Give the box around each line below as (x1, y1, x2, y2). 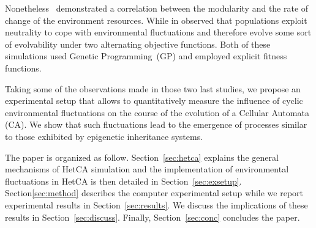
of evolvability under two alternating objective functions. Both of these (5, 37, 271, 50)
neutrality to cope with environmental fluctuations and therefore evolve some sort (5, 26, 312, 39)
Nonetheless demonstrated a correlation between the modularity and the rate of (5, 2, 309, 14)
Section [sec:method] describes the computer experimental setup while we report (5, 186, 303, 199)
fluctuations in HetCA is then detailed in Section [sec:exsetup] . (5, 174, 242, 187)
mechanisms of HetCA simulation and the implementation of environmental (5, 163, 289, 175)
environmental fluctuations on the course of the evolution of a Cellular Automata (5, 106, 309, 119)
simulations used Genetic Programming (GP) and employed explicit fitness (5, 50, 287, 62)
